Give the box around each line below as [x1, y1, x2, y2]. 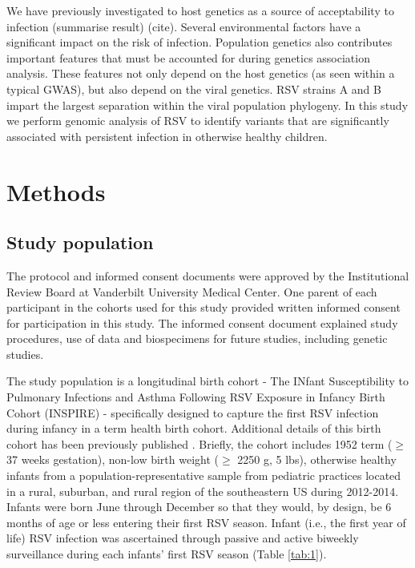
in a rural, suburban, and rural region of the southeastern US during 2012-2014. [6, 482, 399, 499]
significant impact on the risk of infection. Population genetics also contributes [6, 34, 393, 50]
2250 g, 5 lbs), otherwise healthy [237, 451, 397, 468]
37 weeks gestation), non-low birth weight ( [6, 451, 220, 468]
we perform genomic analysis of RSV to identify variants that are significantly [6, 112, 389, 129]
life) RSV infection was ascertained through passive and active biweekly [6, 530, 359, 546]
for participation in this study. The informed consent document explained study [6, 314, 398, 331]
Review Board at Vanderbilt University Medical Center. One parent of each [6, 283, 377, 300]
